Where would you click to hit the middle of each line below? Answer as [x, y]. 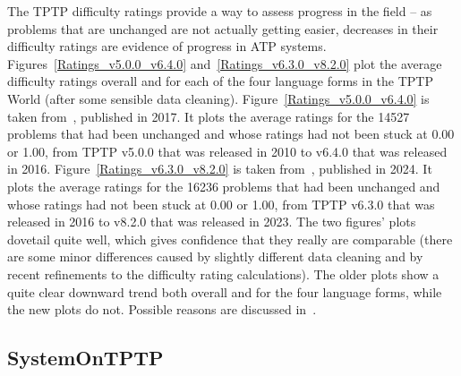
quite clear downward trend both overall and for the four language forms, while [225, 291]
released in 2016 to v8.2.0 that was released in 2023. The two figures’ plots [212, 222]
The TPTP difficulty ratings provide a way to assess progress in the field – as [220, 11]
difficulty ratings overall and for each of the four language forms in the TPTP [220, 81]
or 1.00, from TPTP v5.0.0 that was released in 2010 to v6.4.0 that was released [227, 151]
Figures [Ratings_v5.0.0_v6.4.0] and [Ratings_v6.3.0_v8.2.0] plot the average [225, 63]
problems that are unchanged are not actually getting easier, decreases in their [223, 28]
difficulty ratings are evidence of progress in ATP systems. [167, 46]
